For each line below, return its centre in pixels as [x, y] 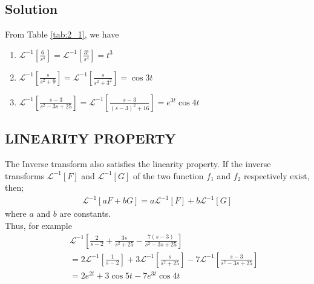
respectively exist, [276, 175]
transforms [25, 175]
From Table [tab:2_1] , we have [62, 34]
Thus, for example [38, 225]
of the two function [168, 175]
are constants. [85, 213]
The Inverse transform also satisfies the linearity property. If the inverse [138, 163]
